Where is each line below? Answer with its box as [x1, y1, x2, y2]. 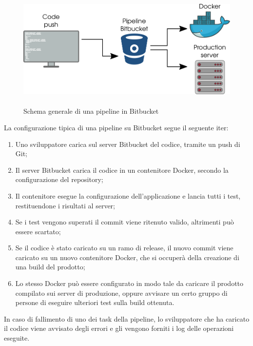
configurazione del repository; [15, 174, 103, 184]
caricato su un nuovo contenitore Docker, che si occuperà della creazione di [15, 252, 239, 262]
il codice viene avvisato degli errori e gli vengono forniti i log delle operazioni [4, 323, 234, 333]
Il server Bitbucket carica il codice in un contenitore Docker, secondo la [15, 164, 229, 175]
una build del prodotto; [15, 262, 85, 272]
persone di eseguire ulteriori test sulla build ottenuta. [15, 297, 175, 307]
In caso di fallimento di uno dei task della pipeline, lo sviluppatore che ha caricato [4, 313, 250, 324]
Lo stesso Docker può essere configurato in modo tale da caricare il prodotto [15, 278, 244, 288]
